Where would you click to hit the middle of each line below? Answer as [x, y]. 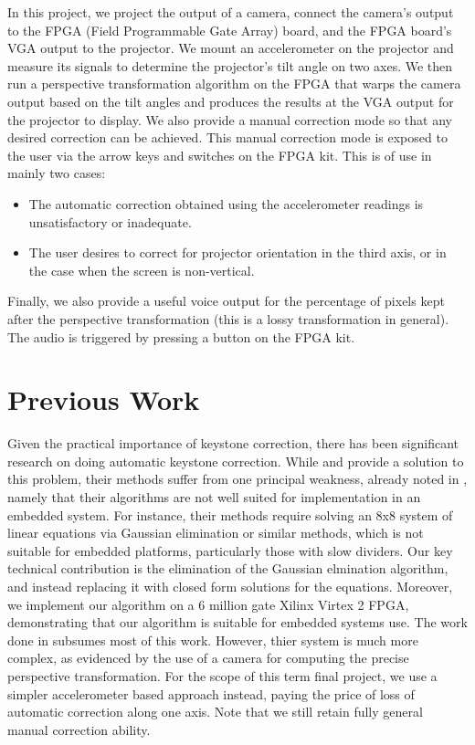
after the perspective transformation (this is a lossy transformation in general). [228, 318]
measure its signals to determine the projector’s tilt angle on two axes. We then [230, 65]
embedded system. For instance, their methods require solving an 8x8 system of [230, 514]
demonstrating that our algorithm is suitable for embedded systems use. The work [237, 622]
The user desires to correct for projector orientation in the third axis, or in [237, 252]
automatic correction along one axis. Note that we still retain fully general [215, 712]
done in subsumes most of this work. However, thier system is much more [213, 640]
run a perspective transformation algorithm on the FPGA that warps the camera [234, 84]
